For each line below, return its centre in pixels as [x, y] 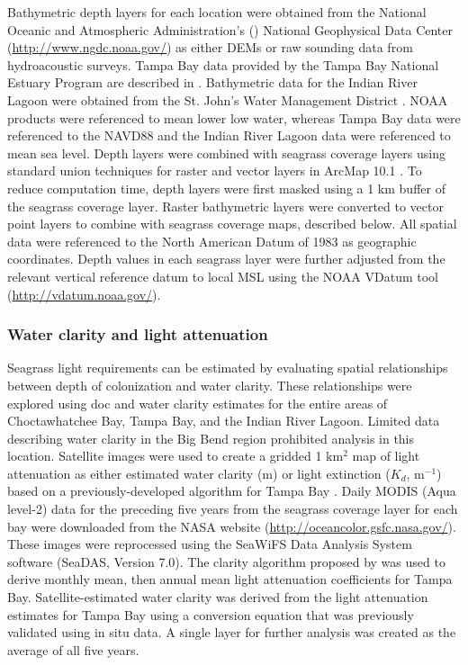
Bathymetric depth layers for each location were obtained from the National [217, 12]
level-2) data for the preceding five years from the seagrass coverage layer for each [233, 509]
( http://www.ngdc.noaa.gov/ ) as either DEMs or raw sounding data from [210, 47]
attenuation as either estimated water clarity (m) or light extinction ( [199, 473]
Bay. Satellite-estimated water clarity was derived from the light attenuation [218, 597]
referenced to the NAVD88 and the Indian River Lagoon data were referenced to [229, 135]
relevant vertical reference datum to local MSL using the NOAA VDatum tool [223, 276]
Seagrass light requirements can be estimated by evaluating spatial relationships [228, 368]
